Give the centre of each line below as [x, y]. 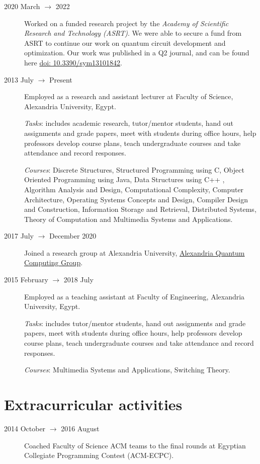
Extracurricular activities [93, 404]
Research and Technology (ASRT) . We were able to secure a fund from [133, 33]
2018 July [78, 280]
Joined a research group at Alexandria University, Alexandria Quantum [135, 252]
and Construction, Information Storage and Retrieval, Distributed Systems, [140, 209]
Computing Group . [54, 262]
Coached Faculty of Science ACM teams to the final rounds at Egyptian [135, 445]
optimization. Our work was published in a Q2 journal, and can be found [137, 53]
